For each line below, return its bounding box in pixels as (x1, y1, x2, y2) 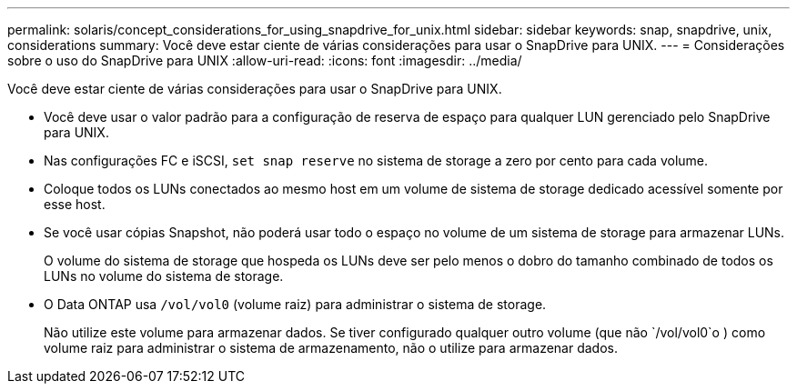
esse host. (44, 196, 106, 212)
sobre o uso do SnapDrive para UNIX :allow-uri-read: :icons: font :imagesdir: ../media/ (7, 53, 522, 68)
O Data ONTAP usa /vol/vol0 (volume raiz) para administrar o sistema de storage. (44, 296, 547, 312)
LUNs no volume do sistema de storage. (44, 268, 284, 284)
